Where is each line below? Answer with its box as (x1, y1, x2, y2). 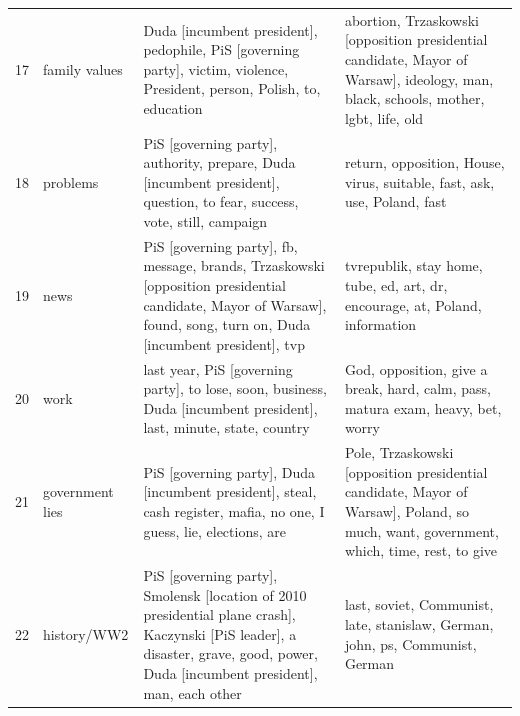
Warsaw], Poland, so (344, 501, 469, 521)
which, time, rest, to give (344, 540, 498, 561)
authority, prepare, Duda (143, 152, 296, 173)
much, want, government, (344, 520, 499, 541)
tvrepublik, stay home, (344, 255, 483, 276)
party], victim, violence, (143, 58, 289, 79)
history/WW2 (43, 623, 129, 644)
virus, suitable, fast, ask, (344, 171, 495, 192)
